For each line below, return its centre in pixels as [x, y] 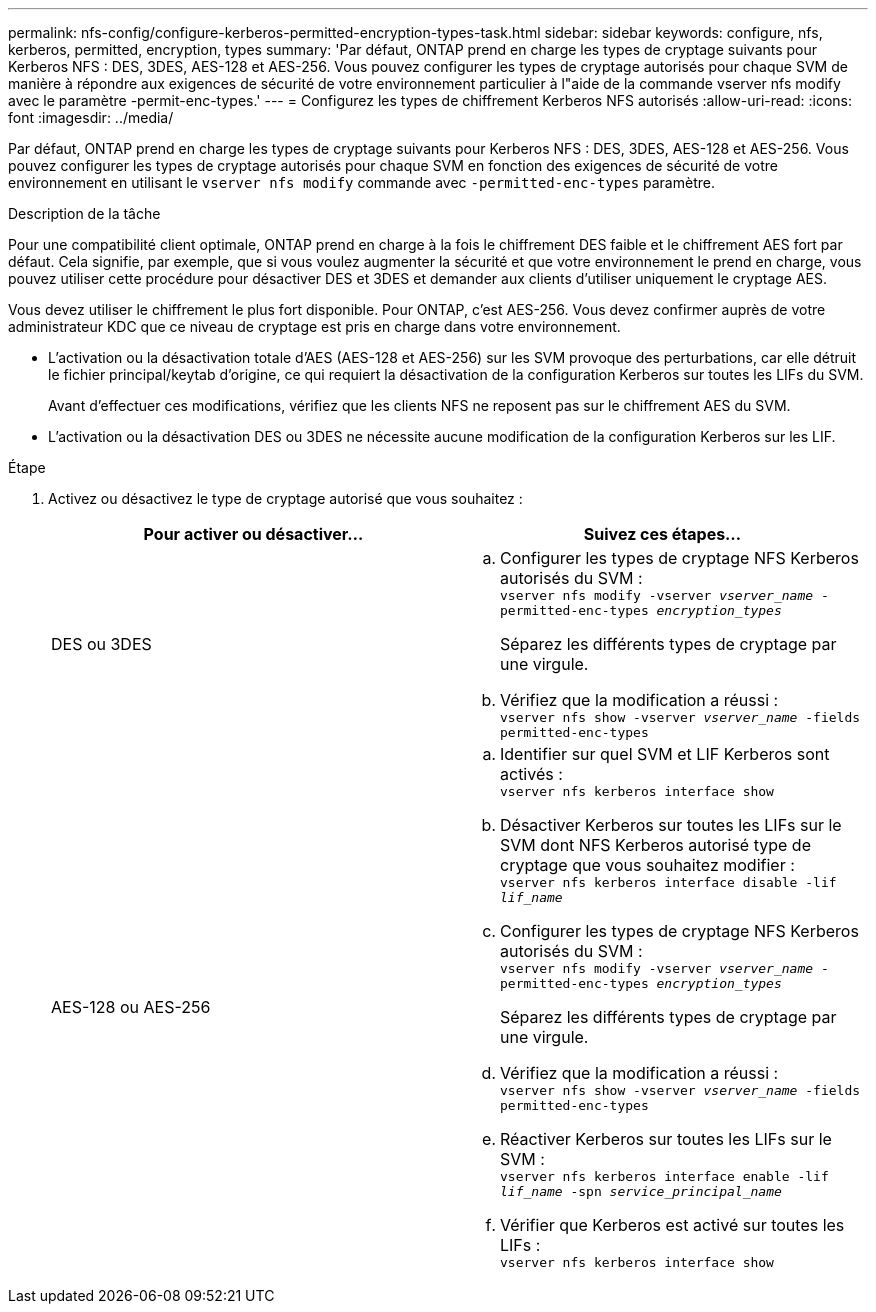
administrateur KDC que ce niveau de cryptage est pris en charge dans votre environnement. [314, 326]
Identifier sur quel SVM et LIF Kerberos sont [665, 754]
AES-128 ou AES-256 [131, 1007]
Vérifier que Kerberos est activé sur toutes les [672, 1225]
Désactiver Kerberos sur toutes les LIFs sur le [671, 825]
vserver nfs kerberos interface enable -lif [664, 1176]
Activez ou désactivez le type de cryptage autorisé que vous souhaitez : [285, 498]
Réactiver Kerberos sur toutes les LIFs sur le [666, 1139]
